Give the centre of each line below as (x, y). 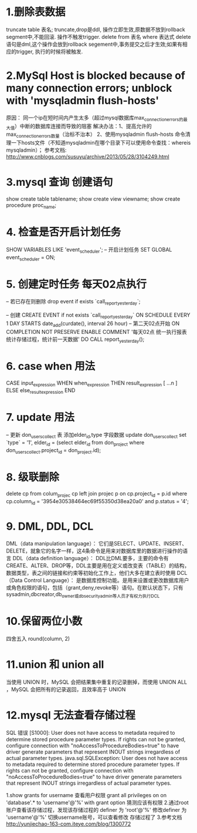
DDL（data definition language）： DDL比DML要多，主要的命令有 (91, 558)
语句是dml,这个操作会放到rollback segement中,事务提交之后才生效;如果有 (94, 44)
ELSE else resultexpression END (41, 391)
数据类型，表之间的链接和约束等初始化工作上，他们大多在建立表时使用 (91, 573)
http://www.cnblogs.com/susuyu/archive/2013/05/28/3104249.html (88, 157)
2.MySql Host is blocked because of (96, 76)
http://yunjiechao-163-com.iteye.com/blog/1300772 (69, 824)
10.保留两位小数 (44, 621)
